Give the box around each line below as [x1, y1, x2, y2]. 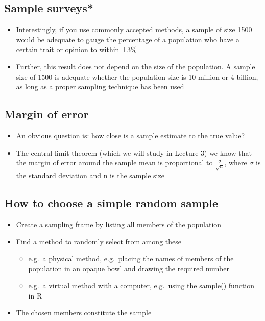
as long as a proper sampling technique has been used [16, 81, 184, 92]
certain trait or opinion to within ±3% [16, 44, 137, 55]
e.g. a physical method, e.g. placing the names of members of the [28, 253, 234, 264]
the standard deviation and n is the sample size [16, 170, 164, 181]
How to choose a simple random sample [4, 195, 218, 211]
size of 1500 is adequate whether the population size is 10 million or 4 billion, [16, 71, 258, 82]
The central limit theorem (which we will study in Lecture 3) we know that [16, 147, 252, 158]
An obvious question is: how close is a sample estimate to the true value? [16, 130, 245, 140]
